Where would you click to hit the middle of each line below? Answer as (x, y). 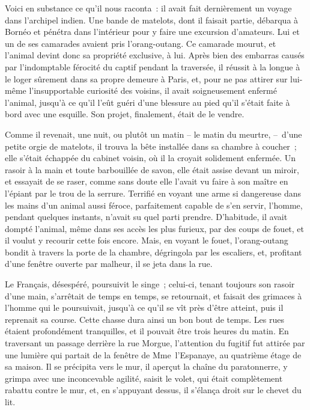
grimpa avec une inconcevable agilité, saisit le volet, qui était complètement (144, 378)
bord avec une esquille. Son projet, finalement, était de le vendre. (125, 114)
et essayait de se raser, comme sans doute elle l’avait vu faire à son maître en (147, 181)
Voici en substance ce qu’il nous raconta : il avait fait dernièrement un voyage (148, 8)
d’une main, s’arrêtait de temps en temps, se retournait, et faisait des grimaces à (153, 295)
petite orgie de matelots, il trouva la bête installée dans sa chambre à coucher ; (151, 146)
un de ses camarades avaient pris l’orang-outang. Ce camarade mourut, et (141, 43)
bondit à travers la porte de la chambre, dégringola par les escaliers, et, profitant (153, 252)
